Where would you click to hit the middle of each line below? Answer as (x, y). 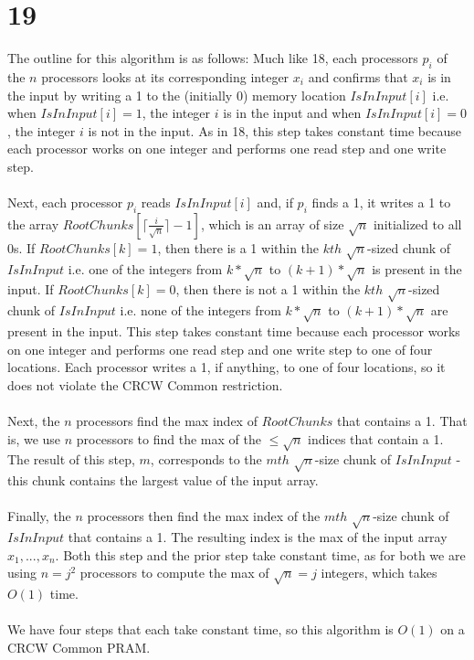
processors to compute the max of (174, 573)
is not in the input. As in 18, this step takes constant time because (274, 130)
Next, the (34, 420)
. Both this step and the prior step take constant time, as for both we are (260, 554)
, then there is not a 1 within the (268, 289)
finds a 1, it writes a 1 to (381, 202)
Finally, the (39, 516)
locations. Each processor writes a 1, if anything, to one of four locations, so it (226, 367)
